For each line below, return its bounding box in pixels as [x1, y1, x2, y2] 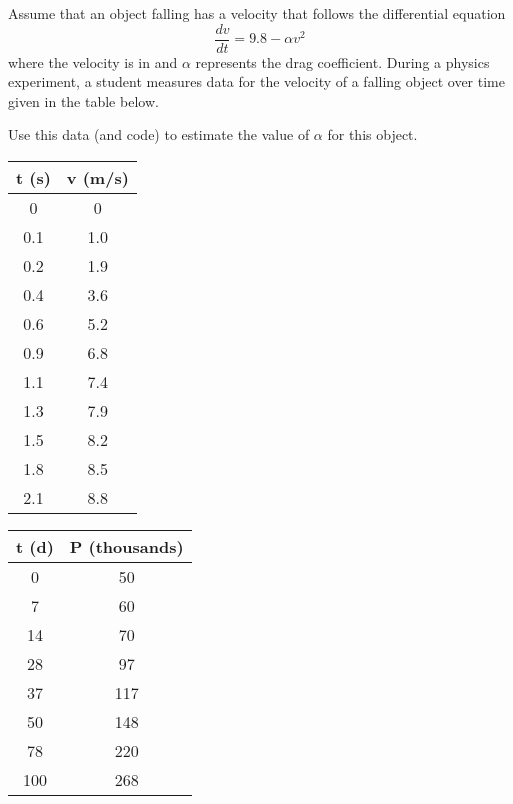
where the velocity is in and [8, 51, 178, 72]
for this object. [327, 124, 418, 145]
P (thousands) [69, 535, 184, 559]
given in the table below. [8, 90, 159, 111]
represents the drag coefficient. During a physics [195, 51, 490, 72]
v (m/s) [66, 166, 129, 190]
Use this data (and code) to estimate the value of [8, 124, 310, 145]
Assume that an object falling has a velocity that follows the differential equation [8, 3, 506, 23]
